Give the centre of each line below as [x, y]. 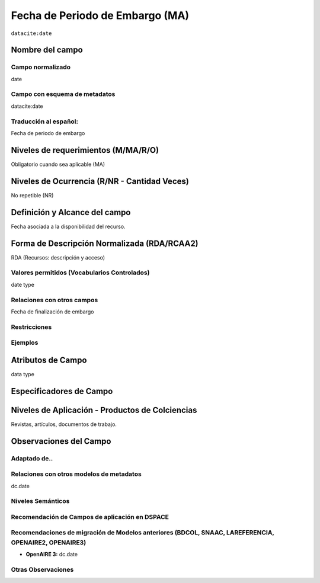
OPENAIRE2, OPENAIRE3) [49, 542]
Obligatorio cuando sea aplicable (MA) [58, 164]
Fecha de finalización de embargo [52, 312]
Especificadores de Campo [62, 391]
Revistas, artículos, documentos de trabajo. [64, 424]
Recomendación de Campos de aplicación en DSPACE [90, 517]
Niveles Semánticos [40, 501]
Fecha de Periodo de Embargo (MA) [100, 15]
